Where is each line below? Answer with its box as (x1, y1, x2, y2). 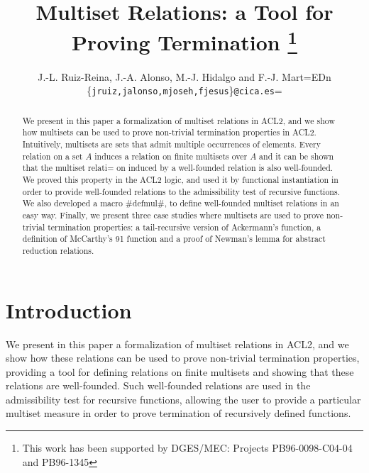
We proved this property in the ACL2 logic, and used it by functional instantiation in (22, 173, 338, 185)
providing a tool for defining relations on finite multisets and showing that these (6, 364, 354, 379)
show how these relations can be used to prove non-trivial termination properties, (6, 350, 360, 365)
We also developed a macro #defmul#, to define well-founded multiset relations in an (22, 197, 339, 209)
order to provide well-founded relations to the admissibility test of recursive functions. (22, 185, 340, 197)
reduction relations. (22, 244, 94, 256)
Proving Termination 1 (72, 25, 297, 57)
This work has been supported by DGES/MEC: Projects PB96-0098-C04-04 (22, 440, 353, 455)
